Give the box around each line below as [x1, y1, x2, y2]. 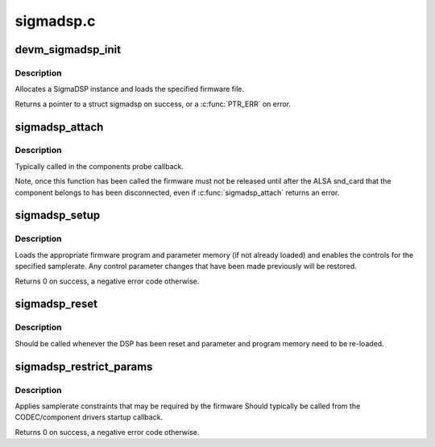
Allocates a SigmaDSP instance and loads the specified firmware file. [14, 85, 245, 94]
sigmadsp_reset [14, 297, 98, 311]
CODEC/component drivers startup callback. [14, 412, 164, 422]
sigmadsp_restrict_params [14, 359, 153, 374]
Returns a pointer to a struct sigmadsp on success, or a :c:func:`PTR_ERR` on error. [14, 99, 292, 109]
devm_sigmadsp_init [14, 43, 121, 56]
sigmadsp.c [14, 12, 96, 30]
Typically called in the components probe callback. [14, 161, 184, 171]
